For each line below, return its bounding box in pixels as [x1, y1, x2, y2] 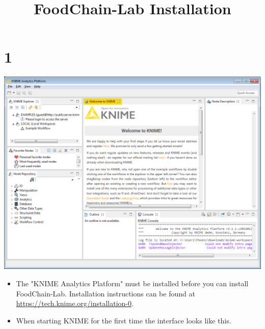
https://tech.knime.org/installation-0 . [16, 298, 134, 309]
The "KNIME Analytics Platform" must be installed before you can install [16, 278, 249, 288]
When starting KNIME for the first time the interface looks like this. [16, 315, 231, 325]
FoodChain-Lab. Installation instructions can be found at [16, 288, 195, 298]
